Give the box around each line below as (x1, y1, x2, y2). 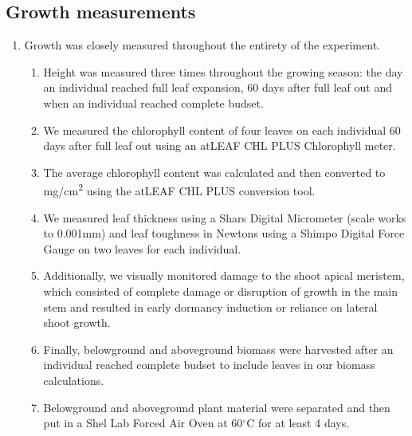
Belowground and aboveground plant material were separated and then (43, 399, 390, 415)
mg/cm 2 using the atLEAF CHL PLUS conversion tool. (43, 180, 316, 199)
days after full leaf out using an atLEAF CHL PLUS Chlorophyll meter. (43, 137, 396, 154)
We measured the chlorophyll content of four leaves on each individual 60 (43, 121, 401, 138)
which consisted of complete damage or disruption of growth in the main (43, 282, 398, 299)
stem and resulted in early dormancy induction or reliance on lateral (43, 298, 378, 315)
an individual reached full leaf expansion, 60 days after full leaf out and (43, 79, 393, 96)
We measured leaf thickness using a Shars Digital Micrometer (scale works (43, 209, 406, 226)
